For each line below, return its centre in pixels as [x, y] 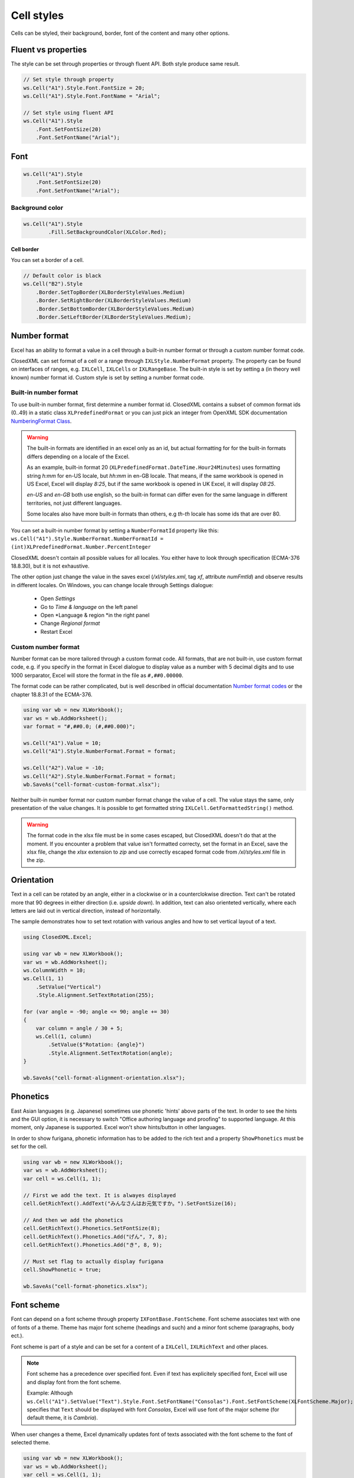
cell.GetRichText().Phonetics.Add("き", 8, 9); [93, 1245]
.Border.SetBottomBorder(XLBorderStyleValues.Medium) [115, 309]
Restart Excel [57, 631]
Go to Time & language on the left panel [89, 607]
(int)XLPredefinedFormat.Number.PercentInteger [81, 547]
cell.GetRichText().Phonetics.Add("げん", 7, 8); [96, 1236]
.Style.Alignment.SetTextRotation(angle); [111, 1053]
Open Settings [58, 599]
